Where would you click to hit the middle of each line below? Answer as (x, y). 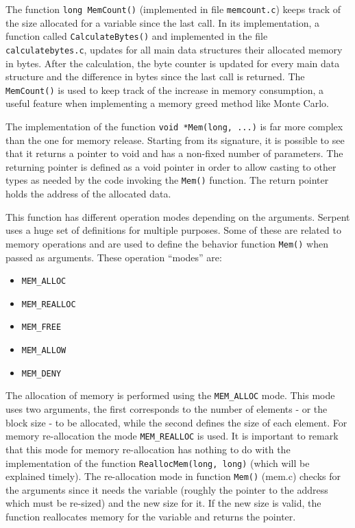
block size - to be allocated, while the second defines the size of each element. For (176, 422)
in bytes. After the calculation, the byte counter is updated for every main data (173, 63)
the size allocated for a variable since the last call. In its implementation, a (163, 22)
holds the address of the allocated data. (88, 194)
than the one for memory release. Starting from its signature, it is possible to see (175, 140)
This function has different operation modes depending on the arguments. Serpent (178, 216)
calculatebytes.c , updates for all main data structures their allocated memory (174, 49)
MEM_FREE (41, 327)
